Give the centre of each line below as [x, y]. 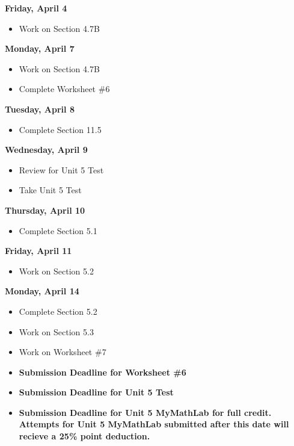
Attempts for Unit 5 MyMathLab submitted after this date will [154, 424]
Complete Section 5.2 [58, 311]
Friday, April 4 [36, 8]
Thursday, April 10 [45, 210]
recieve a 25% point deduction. [84, 436]
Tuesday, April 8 [40, 109]
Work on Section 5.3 [56, 331]
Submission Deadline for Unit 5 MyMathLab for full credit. [145, 412]
